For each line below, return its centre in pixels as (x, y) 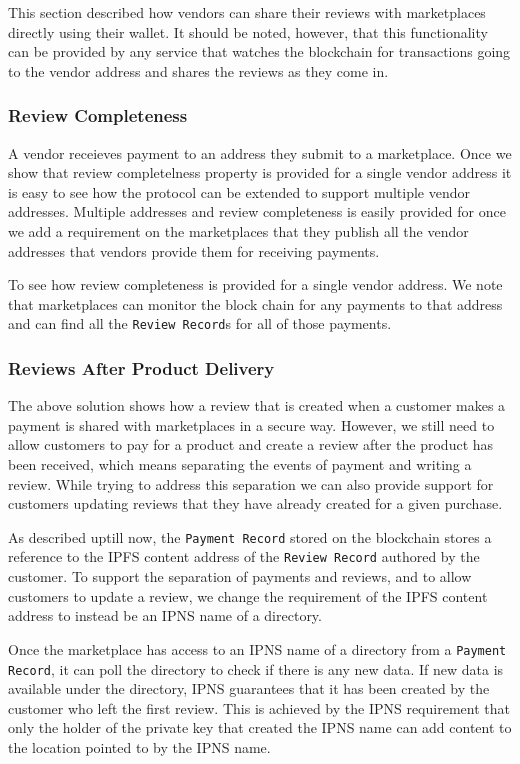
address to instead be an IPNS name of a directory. (165, 615)
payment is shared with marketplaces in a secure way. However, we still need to (251, 424)
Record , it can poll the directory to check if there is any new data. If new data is (256, 668)
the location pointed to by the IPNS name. (139, 746)
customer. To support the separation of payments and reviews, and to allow (240, 576)
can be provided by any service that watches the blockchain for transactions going (259, 51)
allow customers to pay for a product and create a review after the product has (251, 444)
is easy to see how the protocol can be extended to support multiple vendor (239, 191)
